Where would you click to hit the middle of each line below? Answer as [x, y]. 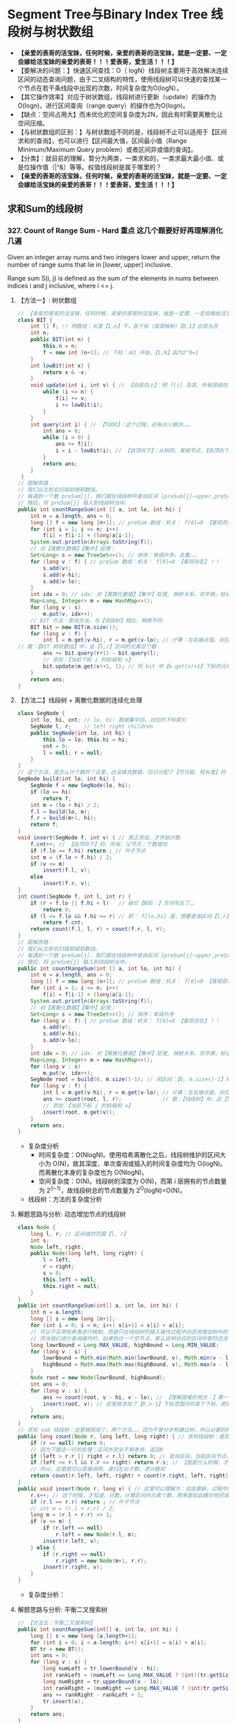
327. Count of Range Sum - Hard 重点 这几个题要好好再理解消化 [115, 231]
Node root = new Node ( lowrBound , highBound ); [98, 1378]
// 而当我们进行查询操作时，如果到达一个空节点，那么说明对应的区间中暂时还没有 [132, 1338]
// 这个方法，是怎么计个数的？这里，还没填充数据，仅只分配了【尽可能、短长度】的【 [124, 773]
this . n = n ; [60, 346]
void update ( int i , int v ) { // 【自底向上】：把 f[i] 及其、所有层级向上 [132, 385]
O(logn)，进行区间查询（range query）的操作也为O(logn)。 [103, 105]
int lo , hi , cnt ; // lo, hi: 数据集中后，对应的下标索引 [109, 720]
